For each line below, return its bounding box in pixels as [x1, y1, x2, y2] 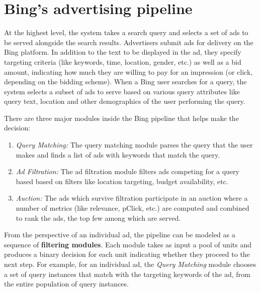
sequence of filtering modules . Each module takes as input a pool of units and [4, 239, 251, 249]
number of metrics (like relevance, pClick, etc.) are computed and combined [16, 203, 249, 213]
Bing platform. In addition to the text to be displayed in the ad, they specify [4, 47, 241, 57]
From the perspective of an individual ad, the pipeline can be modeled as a [4, 229, 235, 240]
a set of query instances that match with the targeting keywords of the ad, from [4, 268, 250, 279]
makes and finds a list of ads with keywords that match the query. [16, 149, 220, 160]
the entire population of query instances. [4, 278, 129, 289]
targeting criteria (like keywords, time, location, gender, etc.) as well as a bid [4, 56, 241, 67]
